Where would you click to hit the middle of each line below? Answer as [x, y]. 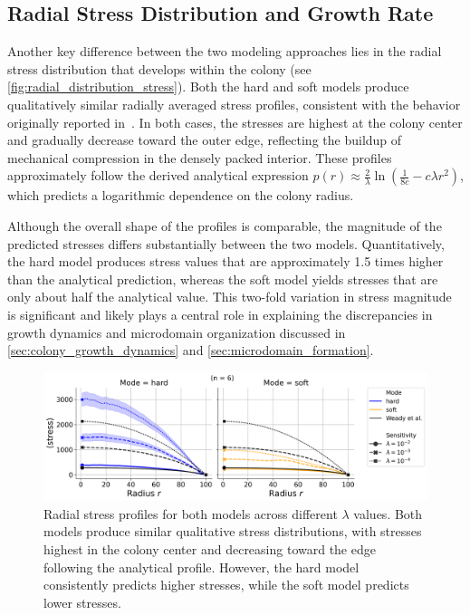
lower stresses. [82, 602]
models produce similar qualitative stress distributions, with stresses [233, 531]
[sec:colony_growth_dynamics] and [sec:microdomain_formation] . [191, 350]
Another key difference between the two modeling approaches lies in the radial [225, 51]
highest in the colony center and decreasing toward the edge [210, 548]
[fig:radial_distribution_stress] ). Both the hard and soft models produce [208, 86]
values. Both [388, 513]
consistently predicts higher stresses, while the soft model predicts [226, 585]
